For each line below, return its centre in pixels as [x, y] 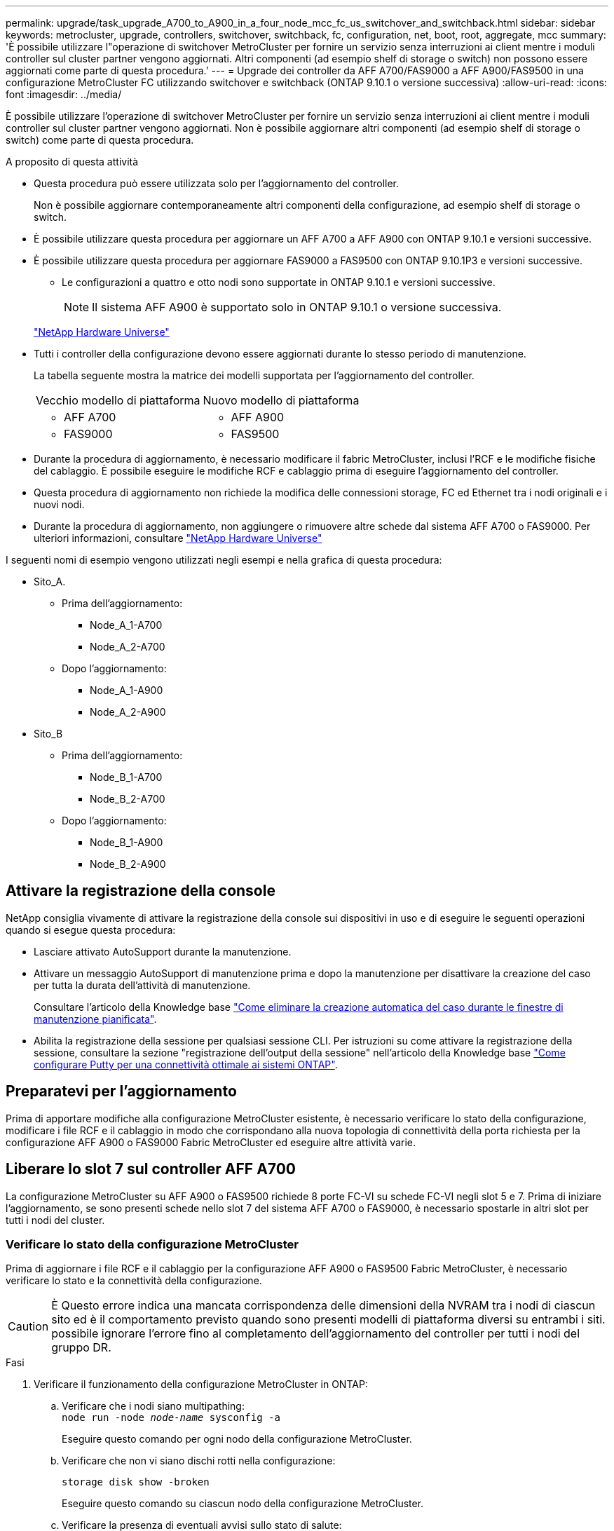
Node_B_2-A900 [128, 864]
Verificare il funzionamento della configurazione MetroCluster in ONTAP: [201, 1384]
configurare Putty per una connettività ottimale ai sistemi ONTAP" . [186, 1064]
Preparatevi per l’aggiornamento [121, 1091]
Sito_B [48, 734]
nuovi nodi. [59, 504]
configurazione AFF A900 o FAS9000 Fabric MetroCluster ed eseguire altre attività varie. [211, 1142]
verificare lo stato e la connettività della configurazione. [134, 1281]
